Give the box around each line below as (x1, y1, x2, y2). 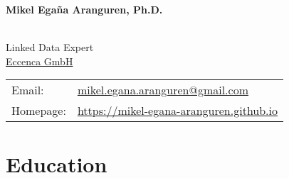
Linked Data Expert (6, 40, 94, 55)
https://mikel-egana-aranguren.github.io (77, 102, 278, 119)
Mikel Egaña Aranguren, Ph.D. (6, 2, 163, 16)
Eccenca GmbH (6, 53, 73, 68)
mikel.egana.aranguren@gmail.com (77, 82, 249, 99)
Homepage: (11, 102, 66, 119)
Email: (11, 82, 44, 99)
